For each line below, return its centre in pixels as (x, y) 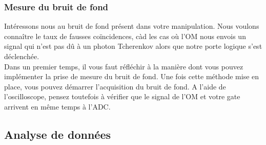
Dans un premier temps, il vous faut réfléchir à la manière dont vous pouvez (124, 66)
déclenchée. (22, 56)
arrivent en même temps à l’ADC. (57, 106)
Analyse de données (58, 134)
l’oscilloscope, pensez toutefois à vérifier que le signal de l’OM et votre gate (122, 96)
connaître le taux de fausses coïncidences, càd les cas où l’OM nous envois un (125, 36)
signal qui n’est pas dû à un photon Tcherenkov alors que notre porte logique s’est (133, 46)
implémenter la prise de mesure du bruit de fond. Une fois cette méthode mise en (132, 76)
